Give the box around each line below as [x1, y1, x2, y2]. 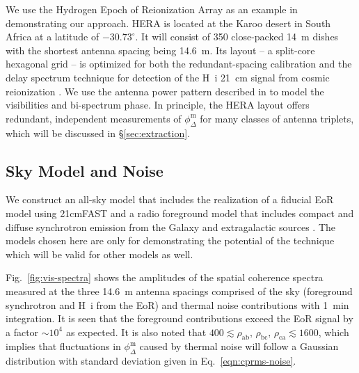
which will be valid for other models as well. [6, 246, 193, 261]
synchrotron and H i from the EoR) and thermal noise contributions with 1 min [6, 297, 349, 312]
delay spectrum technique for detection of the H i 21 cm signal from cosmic [6, 70, 330, 84]
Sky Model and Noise [6, 159, 163, 181]
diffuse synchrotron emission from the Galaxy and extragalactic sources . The [6, 219, 336, 234]
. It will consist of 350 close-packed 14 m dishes [135, 29, 339, 44]
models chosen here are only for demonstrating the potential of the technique [6, 233, 335, 248]
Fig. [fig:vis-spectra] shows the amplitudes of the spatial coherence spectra [6, 270, 324, 285]
